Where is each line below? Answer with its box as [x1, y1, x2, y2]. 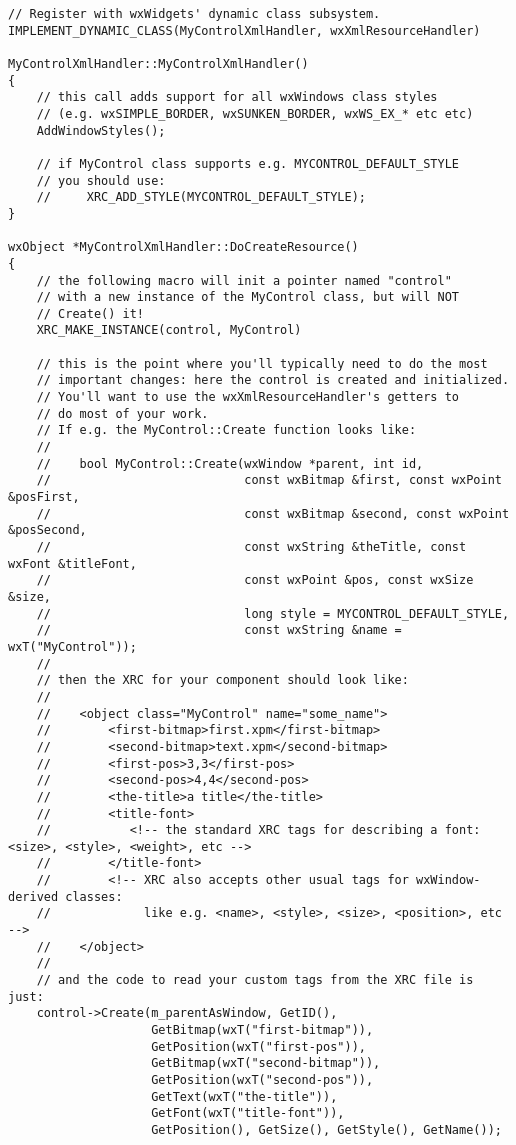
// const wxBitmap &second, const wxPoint [36, 506, 510, 521]
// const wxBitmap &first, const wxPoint [36, 473, 502, 488]
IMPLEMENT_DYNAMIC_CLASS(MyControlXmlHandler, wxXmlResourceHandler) [8, 23, 481, 38]
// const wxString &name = [36, 623, 402, 638]
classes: [65, 889, 123, 904]
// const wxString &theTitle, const [36, 540, 467, 554]
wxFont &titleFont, [8, 556, 137, 571]
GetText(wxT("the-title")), [151, 1089, 338, 1104]
